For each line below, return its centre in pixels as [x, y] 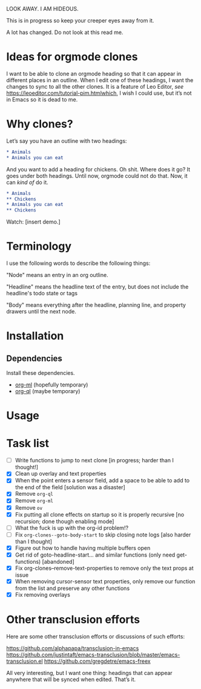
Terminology [39, 246]
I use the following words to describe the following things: [78, 263]
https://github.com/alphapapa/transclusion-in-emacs [73, 648]
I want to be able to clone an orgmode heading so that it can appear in [94, 74]
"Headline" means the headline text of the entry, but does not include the [97, 287]
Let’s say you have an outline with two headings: [67, 141]
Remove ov [29, 507]
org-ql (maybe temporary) [48, 391]
